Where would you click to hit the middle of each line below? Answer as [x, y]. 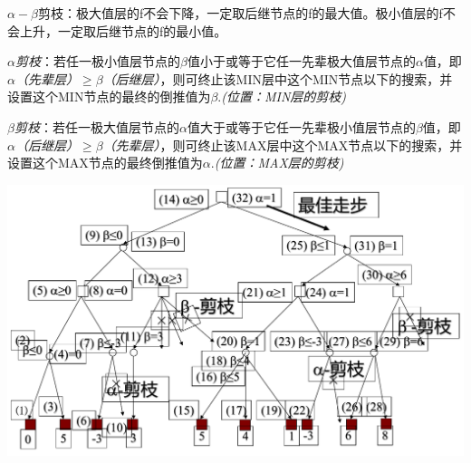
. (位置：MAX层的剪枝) [277, 163]
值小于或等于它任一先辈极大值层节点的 [301, 61]
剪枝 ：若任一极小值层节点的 [97, 61]
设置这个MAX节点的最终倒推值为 [105, 163]
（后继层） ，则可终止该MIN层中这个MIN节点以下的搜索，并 [278, 78]
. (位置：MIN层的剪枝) [282, 96]
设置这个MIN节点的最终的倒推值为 [109, 96]
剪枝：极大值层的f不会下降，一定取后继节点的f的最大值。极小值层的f [240, 13]
